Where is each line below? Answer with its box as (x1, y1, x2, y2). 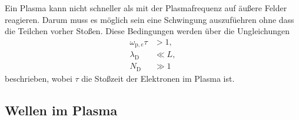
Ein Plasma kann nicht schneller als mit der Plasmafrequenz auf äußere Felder (5, 2, 287, 14)
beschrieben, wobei (5, 72, 72, 84)
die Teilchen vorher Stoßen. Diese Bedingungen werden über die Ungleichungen (5, 25, 290, 37)
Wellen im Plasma (5, 101, 118, 119)
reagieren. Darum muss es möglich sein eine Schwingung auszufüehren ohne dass (5, 13, 294, 25)
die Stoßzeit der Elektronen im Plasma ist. (81, 72, 235, 84)
